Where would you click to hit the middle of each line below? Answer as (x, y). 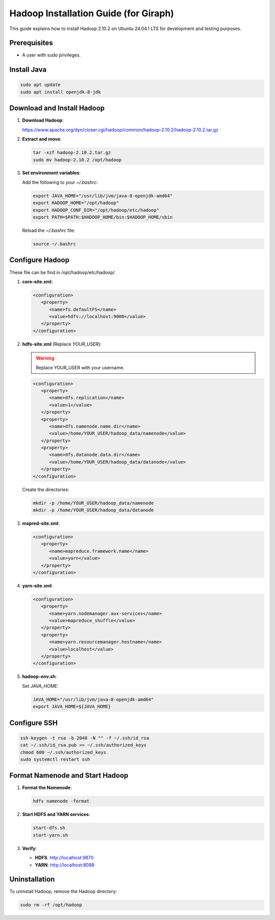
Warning (45, 358)
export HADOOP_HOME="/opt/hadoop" (76, 203)
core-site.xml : (37, 281)
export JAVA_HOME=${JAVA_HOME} (72, 707)
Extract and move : (42, 139)
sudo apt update (40, 85)
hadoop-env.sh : (39, 677)
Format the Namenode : (47, 788)
